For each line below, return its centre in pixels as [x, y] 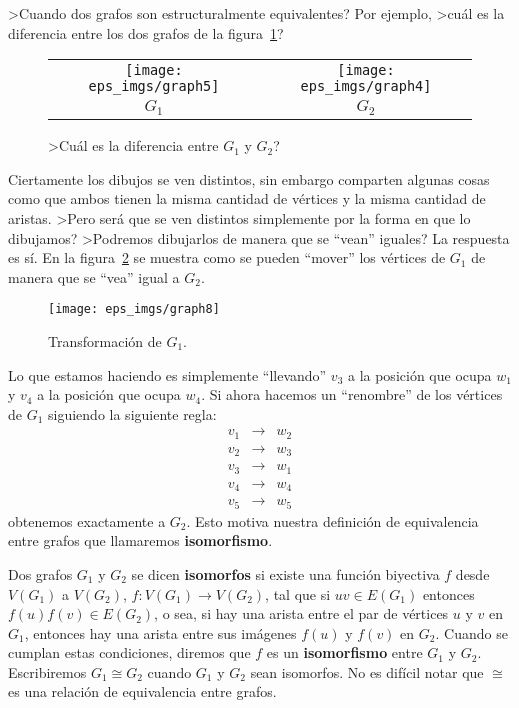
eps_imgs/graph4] [366, 86]
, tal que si [298, 593]
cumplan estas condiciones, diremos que [129, 652]
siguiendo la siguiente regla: [132, 413]
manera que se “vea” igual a [94, 276]
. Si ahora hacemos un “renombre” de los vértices [352, 394]
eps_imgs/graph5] [154, 86]
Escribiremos [47, 671]
